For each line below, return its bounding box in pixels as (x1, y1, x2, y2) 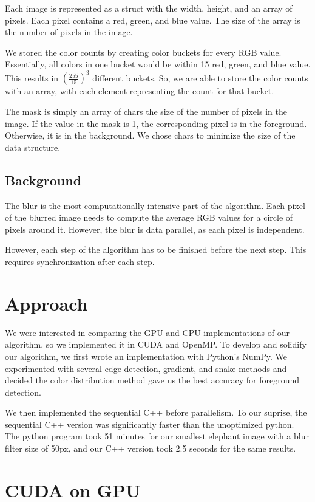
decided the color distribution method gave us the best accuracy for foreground (5, 374, 300, 387)
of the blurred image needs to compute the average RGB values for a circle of (5, 211, 293, 224)
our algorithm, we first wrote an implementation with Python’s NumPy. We (5, 349, 288, 362)
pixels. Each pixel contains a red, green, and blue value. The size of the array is (5, 13, 300, 26)
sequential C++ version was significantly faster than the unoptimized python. (5, 418, 294, 430)
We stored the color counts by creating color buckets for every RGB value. (5, 46, 282, 58)
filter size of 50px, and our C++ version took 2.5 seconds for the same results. (5, 442, 296, 455)
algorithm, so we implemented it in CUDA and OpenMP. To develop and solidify (5, 338, 307, 351)
